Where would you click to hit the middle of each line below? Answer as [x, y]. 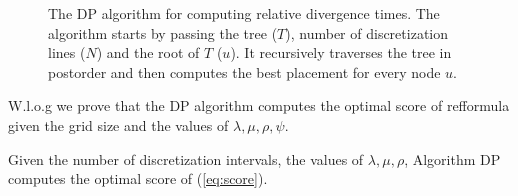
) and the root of [148, 52]
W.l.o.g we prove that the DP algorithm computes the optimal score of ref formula [259, 105]
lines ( [67, 52]
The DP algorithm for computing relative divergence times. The [244, 13]
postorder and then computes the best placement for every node [244, 71]
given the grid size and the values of [118, 124]
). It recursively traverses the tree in [341, 52]
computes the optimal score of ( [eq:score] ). [138, 178]
